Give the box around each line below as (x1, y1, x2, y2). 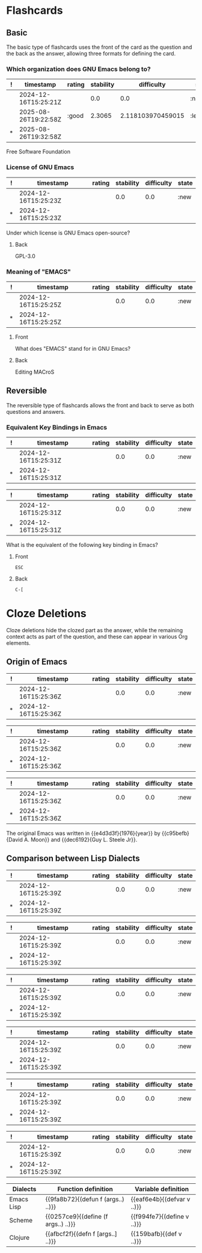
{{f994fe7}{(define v (130, 1212, 189, 1221)
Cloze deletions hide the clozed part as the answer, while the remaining (6, 626, 183, 633)
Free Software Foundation (6, 148, 71, 155)
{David (6, 836, 23, 843)
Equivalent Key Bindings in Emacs (6, 423, 107, 431)
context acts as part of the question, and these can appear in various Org (6, 633, 188, 640)
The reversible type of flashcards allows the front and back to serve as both (6, 401, 194, 409)
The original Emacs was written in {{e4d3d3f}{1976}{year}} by (6, 830, 161, 837)
